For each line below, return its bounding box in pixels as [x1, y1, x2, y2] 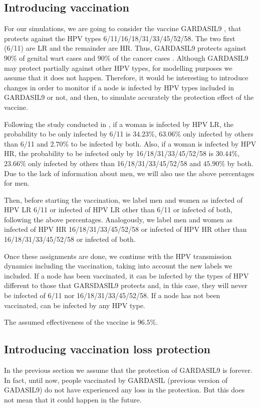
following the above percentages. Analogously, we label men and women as [4, 214, 233, 224]
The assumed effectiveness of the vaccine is [4, 317, 136, 327]
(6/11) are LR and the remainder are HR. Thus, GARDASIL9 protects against [4, 43, 246, 53]
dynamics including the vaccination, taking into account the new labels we [4, 260, 232, 271]
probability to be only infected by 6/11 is [4, 128, 131, 139]
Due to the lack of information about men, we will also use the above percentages [4, 168, 254, 178]
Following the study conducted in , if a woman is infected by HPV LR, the [4, 118, 233, 129]
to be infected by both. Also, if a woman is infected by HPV [71, 138, 256, 149]
